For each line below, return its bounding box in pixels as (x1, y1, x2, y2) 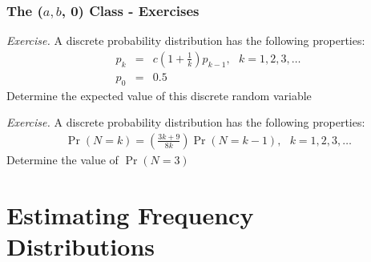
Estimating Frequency (6, 198, 254, 231)
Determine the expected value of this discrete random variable (6, 87, 312, 103)
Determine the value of (6, 151, 119, 167)
